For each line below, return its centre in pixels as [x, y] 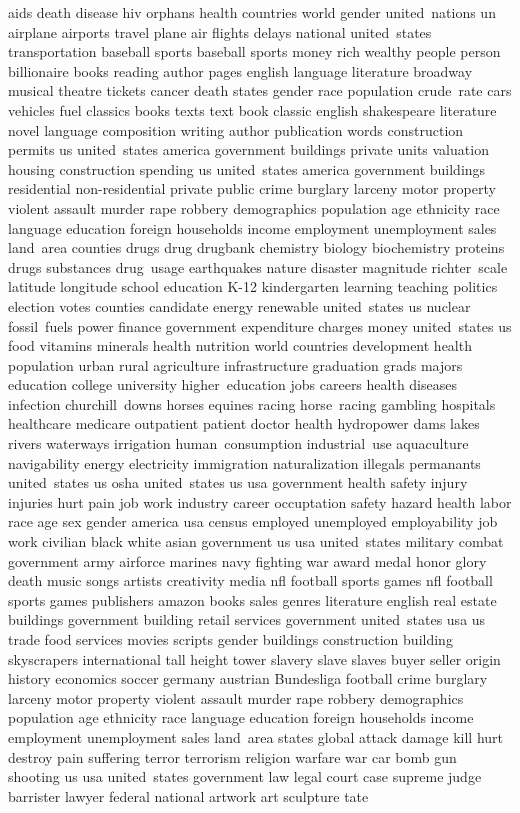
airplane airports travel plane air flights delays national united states [220, 31]
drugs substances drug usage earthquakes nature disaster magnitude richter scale [258, 266]
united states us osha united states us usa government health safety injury [238, 482]
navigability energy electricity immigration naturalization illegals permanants [244, 462]
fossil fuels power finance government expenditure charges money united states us [260, 325]
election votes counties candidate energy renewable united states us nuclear [239, 305]
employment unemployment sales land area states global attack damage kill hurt [256, 736]
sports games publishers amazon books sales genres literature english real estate [252, 599]
